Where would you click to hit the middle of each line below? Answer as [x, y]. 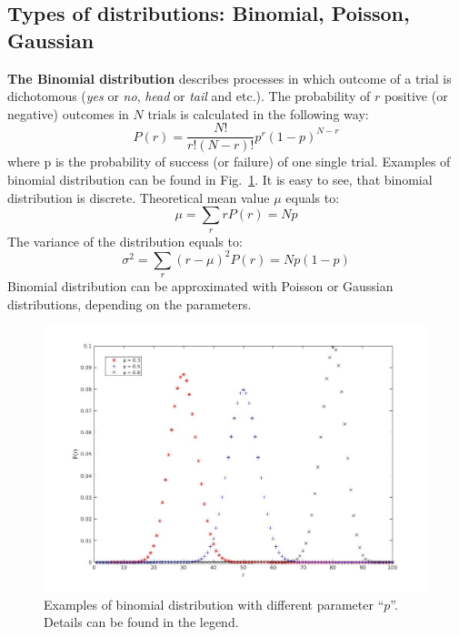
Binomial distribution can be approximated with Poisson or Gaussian [200, 286]
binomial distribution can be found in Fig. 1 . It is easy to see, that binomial [220, 180]
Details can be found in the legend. [141, 622]
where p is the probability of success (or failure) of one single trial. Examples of [229, 162]
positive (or [416, 96]
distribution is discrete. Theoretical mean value [139, 197]
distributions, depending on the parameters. [130, 303]
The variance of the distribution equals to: [125, 241]
